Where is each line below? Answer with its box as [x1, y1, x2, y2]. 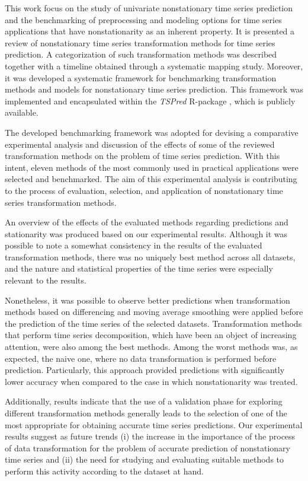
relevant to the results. [5, 274, 86, 286]
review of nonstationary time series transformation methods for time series [5, 36, 275, 49]
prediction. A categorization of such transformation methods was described [5, 48, 277, 60]
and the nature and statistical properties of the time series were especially [5, 262, 273, 275]
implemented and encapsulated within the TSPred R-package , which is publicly [5, 94, 296, 107]
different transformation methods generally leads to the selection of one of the [5, 407, 287, 419]
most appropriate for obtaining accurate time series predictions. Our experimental [5, 418, 303, 431]
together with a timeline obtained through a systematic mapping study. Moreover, [5, 59, 303, 72]
